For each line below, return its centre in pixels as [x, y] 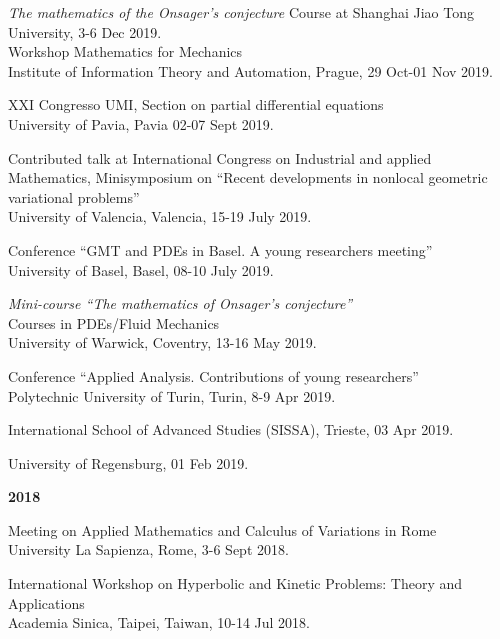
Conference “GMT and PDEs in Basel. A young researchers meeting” [220, 249]
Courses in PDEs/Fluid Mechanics [114, 322]
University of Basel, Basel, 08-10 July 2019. [141, 269]
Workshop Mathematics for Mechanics [125, 51]
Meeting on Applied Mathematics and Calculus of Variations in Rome [222, 529]
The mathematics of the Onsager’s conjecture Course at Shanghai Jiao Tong [241, 12]
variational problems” [74, 196]
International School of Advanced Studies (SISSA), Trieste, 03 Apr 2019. [231, 429]
